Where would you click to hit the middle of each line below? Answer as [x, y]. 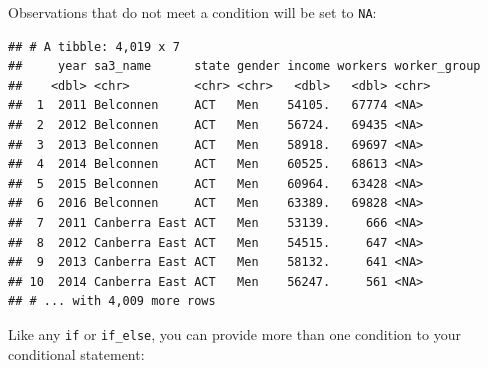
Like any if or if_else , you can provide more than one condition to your [234, 333]
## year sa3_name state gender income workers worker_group [244, 66]
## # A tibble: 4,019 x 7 [94, 46]
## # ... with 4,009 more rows [112, 301]
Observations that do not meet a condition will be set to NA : [192, 12]
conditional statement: [76, 353]
